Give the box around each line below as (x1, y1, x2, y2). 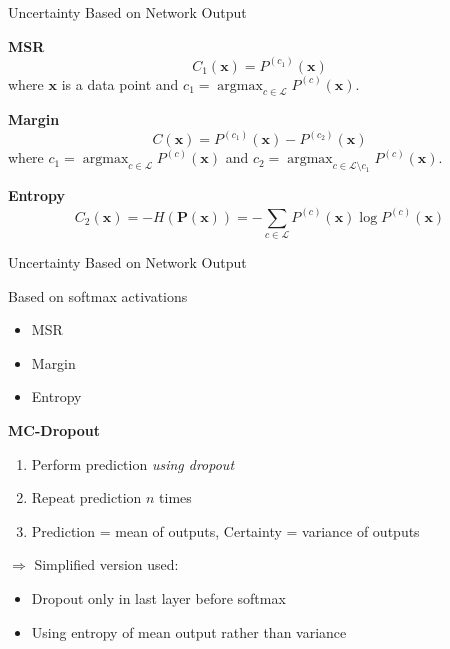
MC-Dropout (8, 419, 100, 440)
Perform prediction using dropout (31, 453, 235, 474)
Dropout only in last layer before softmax (31, 587, 286, 608)
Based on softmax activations (8, 285, 188, 306)
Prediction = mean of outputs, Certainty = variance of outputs (31, 520, 420, 541)
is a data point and (61, 73, 179, 94)
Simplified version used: (34, 554, 179, 575)
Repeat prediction (31, 487, 142, 508)
